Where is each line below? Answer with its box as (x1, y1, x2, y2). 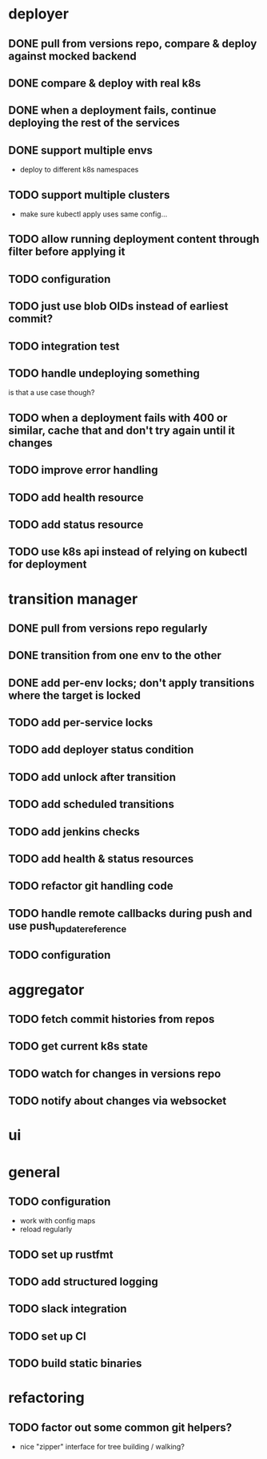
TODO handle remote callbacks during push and (8, 907, 253, 920)
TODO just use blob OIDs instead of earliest (8, 300, 229, 313)
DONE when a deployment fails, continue (8, 103, 217, 117)
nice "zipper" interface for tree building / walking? (19, 1442, 185, 1452)
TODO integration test (8, 339, 120, 353)
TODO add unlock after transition (8, 770, 176, 784)
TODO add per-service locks (8, 716, 153, 729)
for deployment (8, 558, 87, 572)
